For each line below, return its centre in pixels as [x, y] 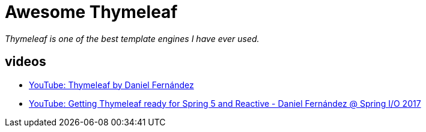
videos [26, 62]
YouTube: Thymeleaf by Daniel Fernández [111, 85]
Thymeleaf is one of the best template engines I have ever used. [132, 38]
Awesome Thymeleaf [91, 12]
